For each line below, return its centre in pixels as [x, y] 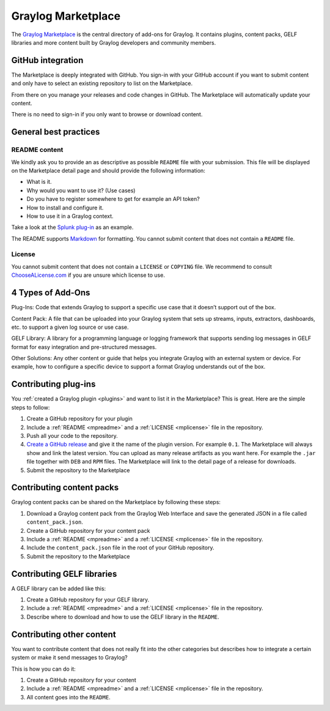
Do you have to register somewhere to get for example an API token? [113, 199]
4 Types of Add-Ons [51, 293]
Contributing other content [64, 634]
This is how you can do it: [43, 669]
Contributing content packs [65, 488]
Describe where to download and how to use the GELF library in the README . [123, 617]
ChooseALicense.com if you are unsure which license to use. [88, 275]
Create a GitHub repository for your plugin [79, 419]
